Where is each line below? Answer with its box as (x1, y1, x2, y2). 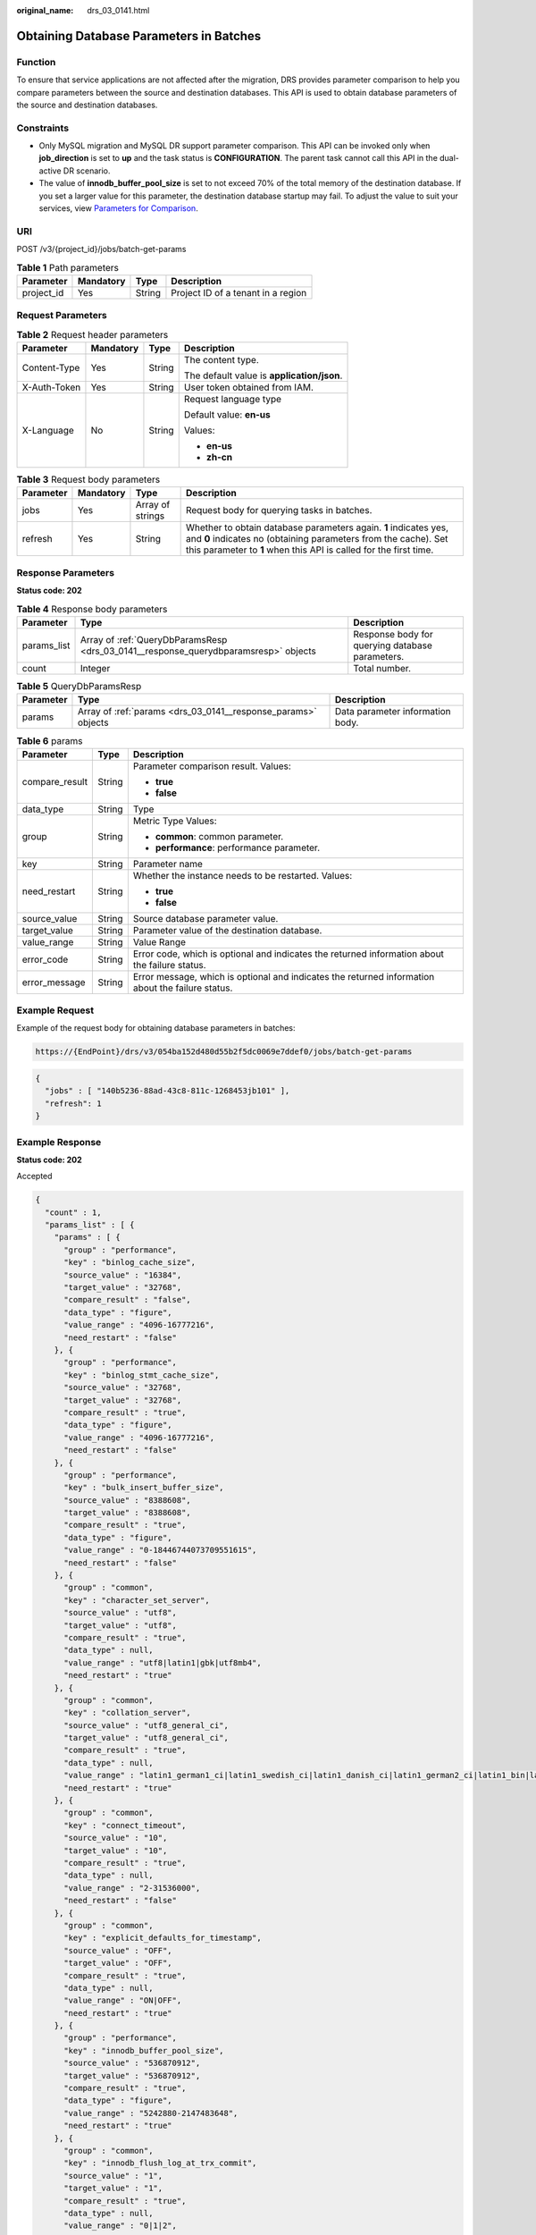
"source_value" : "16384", (63, 1269, 182, 1280)
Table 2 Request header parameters (16, 328, 169, 341)
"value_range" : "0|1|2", (63, 2221, 178, 2231)
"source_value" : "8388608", (63, 1495, 191, 1505)
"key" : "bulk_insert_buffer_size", (63, 1482, 224, 1493)
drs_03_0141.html (87, 5, 150, 15)
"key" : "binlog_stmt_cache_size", (63, 1370, 220, 1380)
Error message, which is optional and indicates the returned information (132, 970, 435, 983)
